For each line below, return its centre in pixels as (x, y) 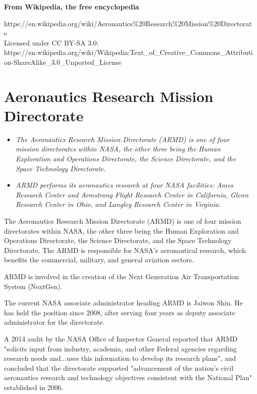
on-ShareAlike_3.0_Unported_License (63, 62)
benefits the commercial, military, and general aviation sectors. (99, 260)
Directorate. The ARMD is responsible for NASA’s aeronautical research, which (125, 250)
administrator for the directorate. (54, 322)
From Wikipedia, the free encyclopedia (72, 6)
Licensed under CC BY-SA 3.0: (51, 42)
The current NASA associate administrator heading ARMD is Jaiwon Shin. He (124, 303)
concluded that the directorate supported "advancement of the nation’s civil (119, 368)
